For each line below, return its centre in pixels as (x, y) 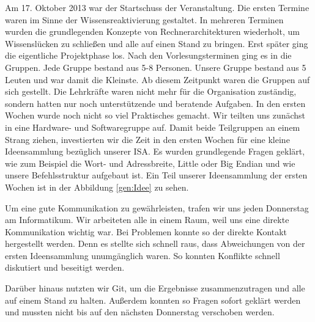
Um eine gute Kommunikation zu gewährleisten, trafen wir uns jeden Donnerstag (157, 207)
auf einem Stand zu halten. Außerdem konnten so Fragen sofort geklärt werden (153, 300)
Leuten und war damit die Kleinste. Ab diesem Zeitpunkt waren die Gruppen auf (157, 79)
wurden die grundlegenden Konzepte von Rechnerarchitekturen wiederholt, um (152, 31)
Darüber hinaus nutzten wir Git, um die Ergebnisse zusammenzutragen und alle (155, 288)
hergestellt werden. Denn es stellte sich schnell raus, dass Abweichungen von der (155, 243)
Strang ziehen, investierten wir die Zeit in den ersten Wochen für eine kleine (147, 139)
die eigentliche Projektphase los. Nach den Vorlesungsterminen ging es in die (148, 55)
